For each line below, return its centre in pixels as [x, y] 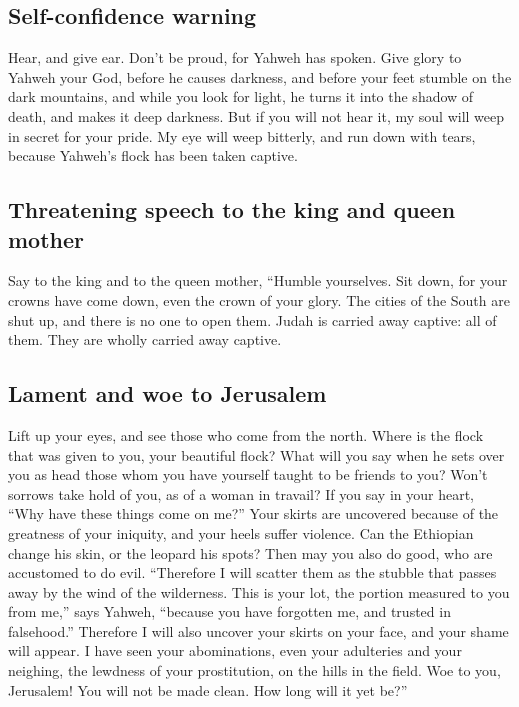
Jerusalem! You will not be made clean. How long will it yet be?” [208, 689]
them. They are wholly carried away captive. [145, 339]
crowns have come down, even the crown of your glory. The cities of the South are [259, 299]
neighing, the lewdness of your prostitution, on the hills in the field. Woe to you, [254, 670]
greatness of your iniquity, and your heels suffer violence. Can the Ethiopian [241, 532]
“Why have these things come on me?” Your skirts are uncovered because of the [253, 513]
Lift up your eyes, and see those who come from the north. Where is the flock [246, 434]
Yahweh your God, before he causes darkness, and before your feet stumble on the [260, 76]
